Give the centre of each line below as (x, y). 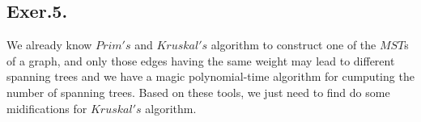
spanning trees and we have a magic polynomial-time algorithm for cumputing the (210, 76)
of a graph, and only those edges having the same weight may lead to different (201, 60)
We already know (49, 45)
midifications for (47, 108)
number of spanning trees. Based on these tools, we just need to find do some (198, 92)
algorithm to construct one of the (293, 45)
